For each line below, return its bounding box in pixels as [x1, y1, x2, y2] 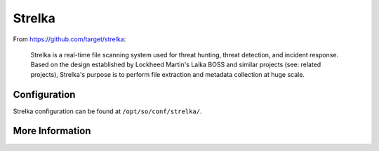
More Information [13, 125, 91, 137]
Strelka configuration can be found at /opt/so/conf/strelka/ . [13, 107, 202, 115]
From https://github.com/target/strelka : [13, 35, 126, 43]
